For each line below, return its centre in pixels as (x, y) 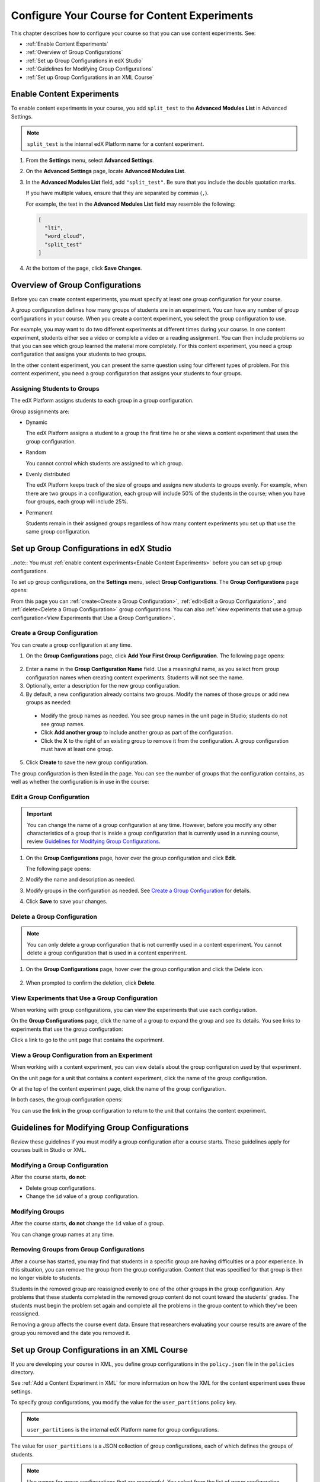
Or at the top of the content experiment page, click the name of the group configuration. (119, 1089)
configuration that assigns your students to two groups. (79, 354)
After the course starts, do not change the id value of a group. (88, 1224)
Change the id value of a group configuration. (82, 1196)
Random (36, 452)
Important (40, 814)
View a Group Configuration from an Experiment (82, 1055)
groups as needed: (49, 702)
